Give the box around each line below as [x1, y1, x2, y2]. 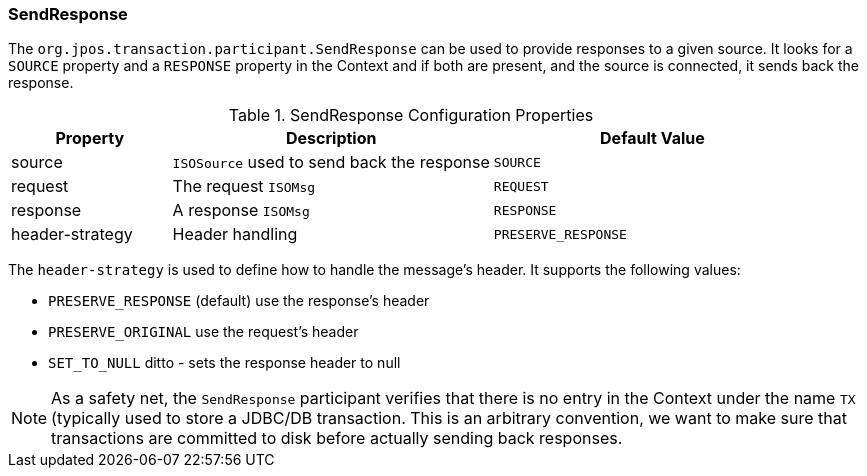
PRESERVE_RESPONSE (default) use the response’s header [48, 292, 430, 310]
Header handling [172, 224, 298, 245]
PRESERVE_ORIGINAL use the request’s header [48, 323, 359, 341]
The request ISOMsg [172, 176, 316, 197]
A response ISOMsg [172, 200, 310, 221]
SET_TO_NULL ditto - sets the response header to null [48, 354, 401, 372]
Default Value [600, 128, 705, 149]
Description [286, 128, 377, 149]
